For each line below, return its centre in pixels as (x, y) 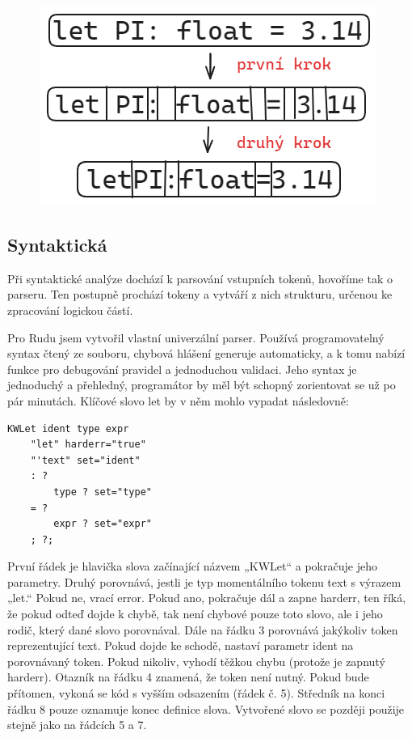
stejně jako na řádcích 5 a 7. (77, 725)
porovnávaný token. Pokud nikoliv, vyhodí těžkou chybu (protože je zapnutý (196, 661)
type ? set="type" (103, 492)
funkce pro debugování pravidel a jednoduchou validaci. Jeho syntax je (182, 369)
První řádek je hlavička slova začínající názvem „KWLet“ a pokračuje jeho (192, 566)
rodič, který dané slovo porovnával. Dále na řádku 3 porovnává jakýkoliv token (203, 629)
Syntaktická (57, 244)
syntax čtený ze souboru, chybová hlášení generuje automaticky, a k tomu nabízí (206, 353)
